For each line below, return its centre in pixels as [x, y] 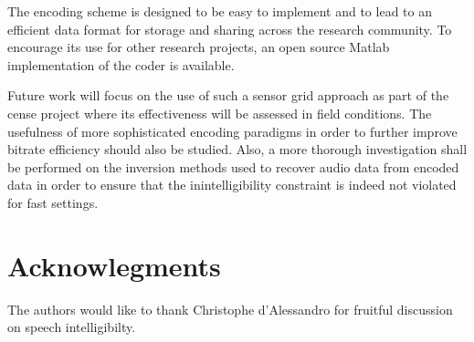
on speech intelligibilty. [72, 327]
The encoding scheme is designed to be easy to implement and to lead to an [220, 11]
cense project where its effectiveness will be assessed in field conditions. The [220, 113]
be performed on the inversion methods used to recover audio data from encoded [233, 166]
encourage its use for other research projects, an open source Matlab [199, 47]
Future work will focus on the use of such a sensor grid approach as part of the [228, 95]
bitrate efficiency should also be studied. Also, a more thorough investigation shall [237, 149]
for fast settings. [53, 202]
